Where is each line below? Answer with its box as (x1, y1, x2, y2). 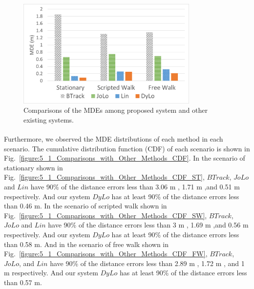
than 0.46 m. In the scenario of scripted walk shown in (4, 201, 167, 211)
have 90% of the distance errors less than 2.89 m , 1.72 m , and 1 (50, 258, 245, 268)
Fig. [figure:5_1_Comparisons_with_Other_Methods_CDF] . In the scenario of (4, 153, 245, 163)
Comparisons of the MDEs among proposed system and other (23, 105, 208, 115)
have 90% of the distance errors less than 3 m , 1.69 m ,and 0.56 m (48, 220, 249, 230)
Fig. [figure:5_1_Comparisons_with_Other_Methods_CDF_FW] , (4, 248, 208, 259)
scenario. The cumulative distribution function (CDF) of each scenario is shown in (4, 143, 250, 153)
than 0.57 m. (4, 277, 42, 287)
